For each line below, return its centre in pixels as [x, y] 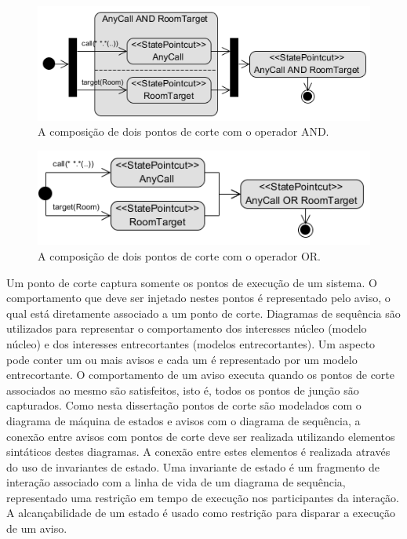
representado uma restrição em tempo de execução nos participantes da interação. [203, 497]
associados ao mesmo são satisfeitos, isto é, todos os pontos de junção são [183, 390]
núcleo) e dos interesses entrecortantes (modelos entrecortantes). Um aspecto [191, 343]
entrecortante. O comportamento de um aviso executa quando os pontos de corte [201, 375]
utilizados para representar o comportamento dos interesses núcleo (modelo [187, 328]
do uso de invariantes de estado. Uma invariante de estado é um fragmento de [193, 466]
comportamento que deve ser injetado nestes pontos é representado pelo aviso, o [198, 298]
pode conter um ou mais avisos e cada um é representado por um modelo [182, 359]
